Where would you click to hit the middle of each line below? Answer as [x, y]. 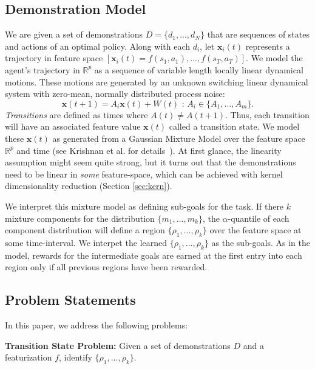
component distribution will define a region [85, 230]
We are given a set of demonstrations [74, 34]
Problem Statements [70, 300]
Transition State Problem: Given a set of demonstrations [118, 345]
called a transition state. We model [234, 126]
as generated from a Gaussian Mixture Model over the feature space [179, 138]
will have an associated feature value [73, 126]
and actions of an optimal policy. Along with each [97, 46]
